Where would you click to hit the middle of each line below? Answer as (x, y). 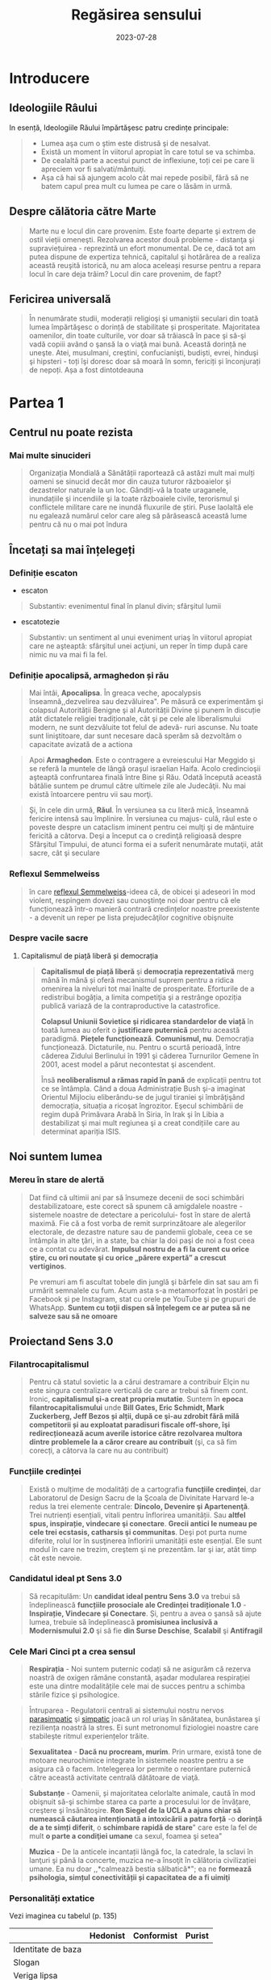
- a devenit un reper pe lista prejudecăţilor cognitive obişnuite (131, 917)
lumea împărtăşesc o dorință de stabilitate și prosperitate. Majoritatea (144, 327)
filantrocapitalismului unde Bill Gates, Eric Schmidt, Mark (127, 1407)
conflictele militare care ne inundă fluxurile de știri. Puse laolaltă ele (141, 507)
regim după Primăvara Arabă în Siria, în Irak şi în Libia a (132, 1114)
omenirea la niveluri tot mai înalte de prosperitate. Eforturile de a (148, 988)
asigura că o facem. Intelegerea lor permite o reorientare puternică (140, 1769)
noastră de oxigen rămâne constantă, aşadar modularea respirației (140, 1678)
